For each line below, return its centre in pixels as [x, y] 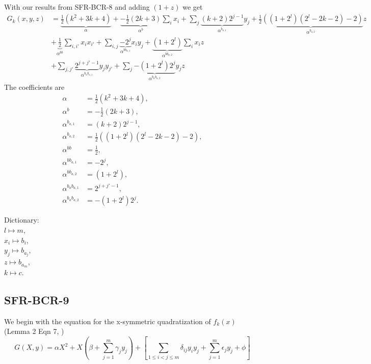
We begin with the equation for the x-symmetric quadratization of [108, 321]
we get [193, 7]
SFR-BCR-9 [37, 300]
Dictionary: [22, 220]
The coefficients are [34, 87]
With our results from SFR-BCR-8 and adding [77, 7]
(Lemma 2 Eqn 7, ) [34, 331]
